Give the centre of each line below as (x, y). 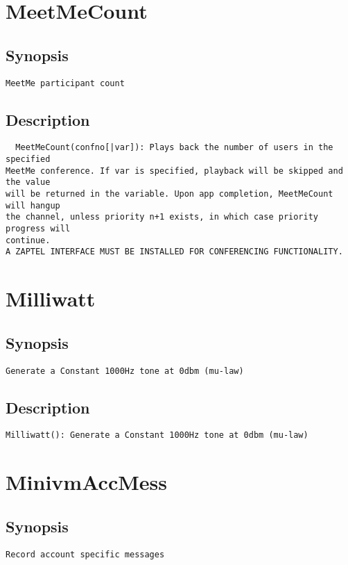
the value (28, 182)
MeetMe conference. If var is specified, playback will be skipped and (174, 171)
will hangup (33, 205)
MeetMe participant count (65, 83)
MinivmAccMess (86, 482)
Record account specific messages (85, 554)
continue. (28, 240)
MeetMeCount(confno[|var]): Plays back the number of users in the (174, 148)
